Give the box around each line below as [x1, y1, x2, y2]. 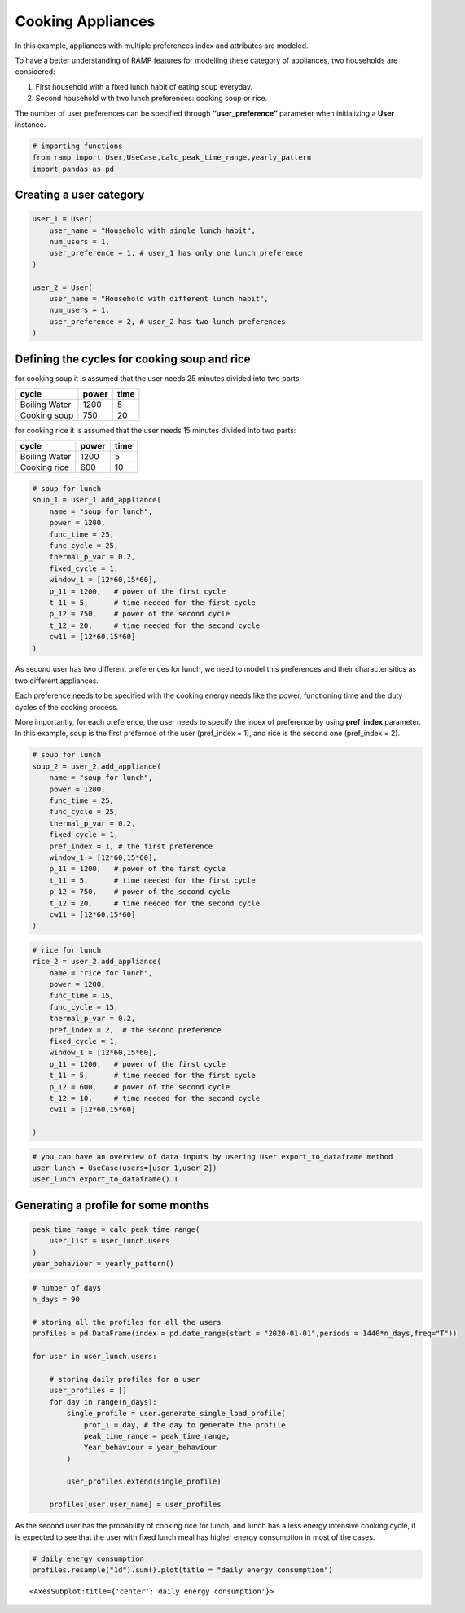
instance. [15, 119, 46, 129]
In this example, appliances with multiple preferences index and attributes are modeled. [15, 41, 309, 50]
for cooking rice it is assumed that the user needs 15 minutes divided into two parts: [15, 426, 296, 436]
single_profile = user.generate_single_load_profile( [66, 1409, 286, 1418]
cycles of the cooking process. [15, 702, 119, 712]
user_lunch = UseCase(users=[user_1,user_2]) [32, 1164, 217, 1172]
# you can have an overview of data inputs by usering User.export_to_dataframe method [32, 1152, 393, 1161]
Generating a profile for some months [15, 1198, 210, 1212]
